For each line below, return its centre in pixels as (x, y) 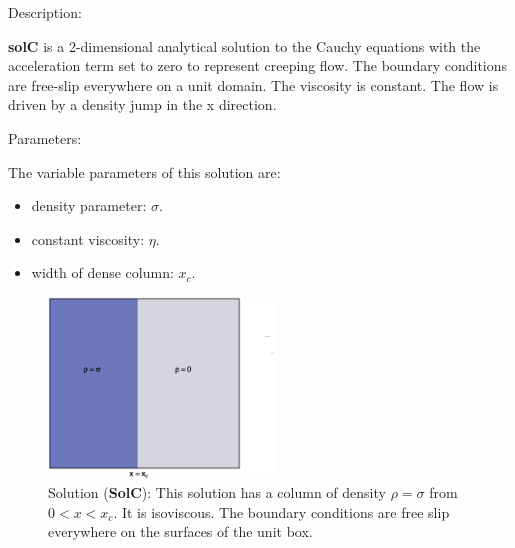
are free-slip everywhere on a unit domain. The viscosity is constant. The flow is (253, 84)
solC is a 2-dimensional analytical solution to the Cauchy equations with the (244, 45)
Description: (45, 12)
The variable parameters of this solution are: (144, 171)
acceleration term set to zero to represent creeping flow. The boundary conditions (258, 65)
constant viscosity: (88, 238)
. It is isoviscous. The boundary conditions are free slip (281, 511)
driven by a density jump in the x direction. (142, 104)
